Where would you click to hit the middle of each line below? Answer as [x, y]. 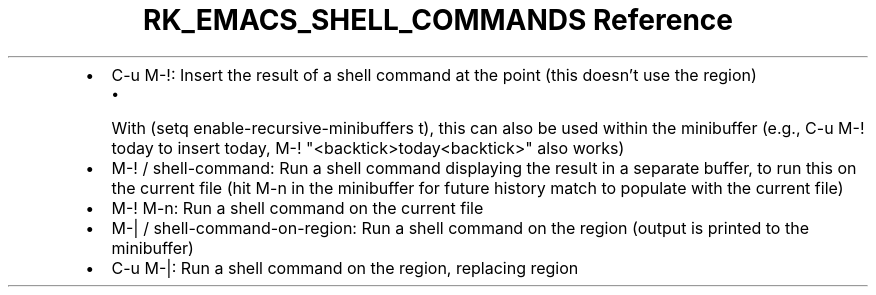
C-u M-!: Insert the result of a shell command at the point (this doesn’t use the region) [434, 74]
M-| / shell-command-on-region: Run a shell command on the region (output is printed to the [460, 227]
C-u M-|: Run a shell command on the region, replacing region [345, 267]
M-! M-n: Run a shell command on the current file [297, 207]
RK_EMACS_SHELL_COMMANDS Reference [438, 20]
